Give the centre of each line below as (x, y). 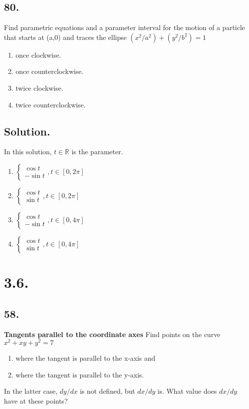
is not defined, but (108, 391)
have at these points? (36, 401)
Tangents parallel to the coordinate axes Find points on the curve (112, 334)
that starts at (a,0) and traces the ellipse (65, 37)
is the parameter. (97, 152)
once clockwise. (38, 54)
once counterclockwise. (49, 71)
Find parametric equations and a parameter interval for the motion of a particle (124, 27)
